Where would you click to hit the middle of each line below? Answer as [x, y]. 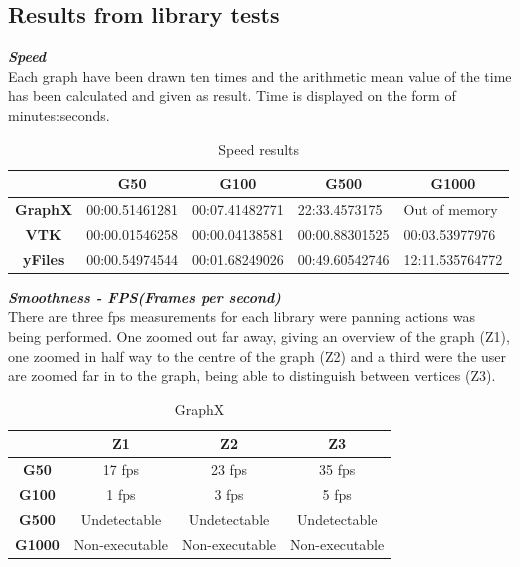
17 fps [121, 469]
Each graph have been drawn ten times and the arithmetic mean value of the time [260, 75]
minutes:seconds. [59, 114]
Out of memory [450, 209]
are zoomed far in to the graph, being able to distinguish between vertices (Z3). [252, 375]
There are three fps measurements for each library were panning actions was [241, 316]
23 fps [229, 469]
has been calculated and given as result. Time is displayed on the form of [232, 95]
